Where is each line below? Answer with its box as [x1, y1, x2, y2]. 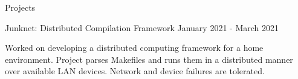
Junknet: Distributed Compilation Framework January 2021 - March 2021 [5, 21, 279, 34]
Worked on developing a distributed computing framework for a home [5, 41, 264, 54]
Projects [5, 1, 36, 13]
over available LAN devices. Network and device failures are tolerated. [5, 65, 265, 77]
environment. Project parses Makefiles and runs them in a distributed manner [5, 53, 293, 65]
